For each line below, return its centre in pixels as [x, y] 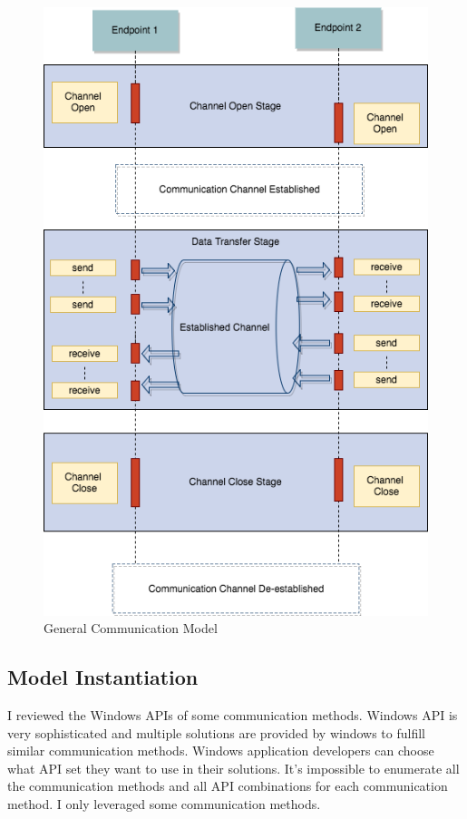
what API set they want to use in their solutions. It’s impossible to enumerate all [233, 768]
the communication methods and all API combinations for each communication [228, 786]
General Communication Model [131, 628]
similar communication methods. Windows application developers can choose [221, 751]
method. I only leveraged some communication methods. [164, 804]
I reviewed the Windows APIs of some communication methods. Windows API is [233, 715]
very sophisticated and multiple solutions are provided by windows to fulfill [216, 732]
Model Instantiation [103, 677]
